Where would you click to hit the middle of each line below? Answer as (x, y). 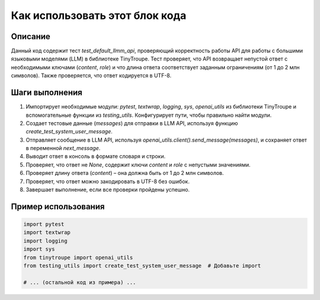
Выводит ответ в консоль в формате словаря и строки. (96, 157)
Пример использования (58, 207)
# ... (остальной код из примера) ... (80, 282)
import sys (39, 249)
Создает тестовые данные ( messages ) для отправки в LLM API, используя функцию (132, 123)
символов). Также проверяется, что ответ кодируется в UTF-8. (91, 76)
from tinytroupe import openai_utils (78, 257)
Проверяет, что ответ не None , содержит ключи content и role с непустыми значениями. (138, 165)
